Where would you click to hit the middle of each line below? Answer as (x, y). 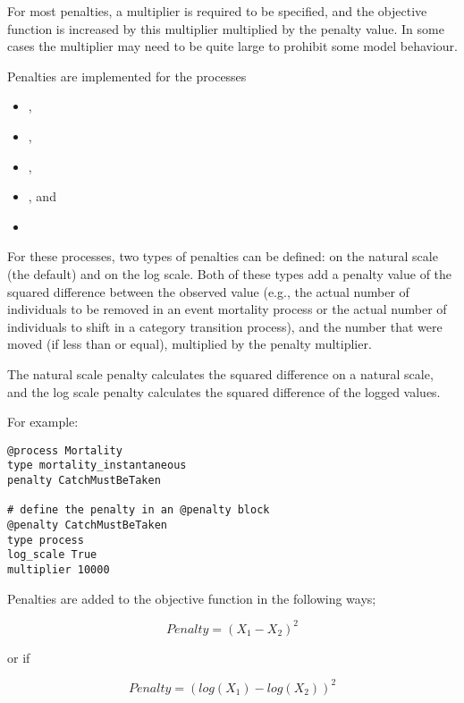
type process (46, 540)
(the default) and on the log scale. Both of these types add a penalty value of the (230, 273)
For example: (43, 422)
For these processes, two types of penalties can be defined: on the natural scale (223, 256)
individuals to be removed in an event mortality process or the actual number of (227, 309)
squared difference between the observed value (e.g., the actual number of (208, 291)
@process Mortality (65, 450)
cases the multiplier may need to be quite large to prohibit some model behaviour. (232, 46)
